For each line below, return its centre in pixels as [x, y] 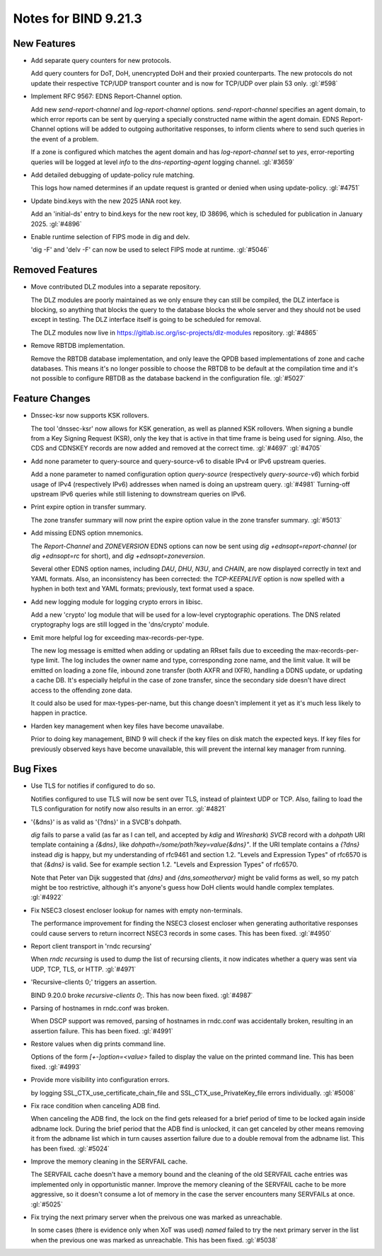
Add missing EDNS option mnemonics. [87, 533]
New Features [44, 43]
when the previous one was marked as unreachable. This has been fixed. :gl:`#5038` [154, 1240]
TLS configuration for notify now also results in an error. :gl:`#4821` [128, 809]
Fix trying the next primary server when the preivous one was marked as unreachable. [156, 1217]
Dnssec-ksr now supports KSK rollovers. [90, 415]
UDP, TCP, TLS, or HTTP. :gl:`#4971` [83, 969]
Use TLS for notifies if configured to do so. [93, 786]
